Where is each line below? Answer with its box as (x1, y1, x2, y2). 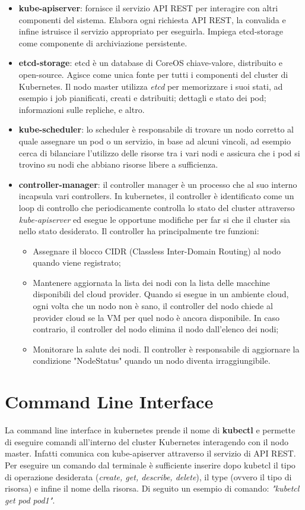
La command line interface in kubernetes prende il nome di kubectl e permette (5, 424, 296, 436)
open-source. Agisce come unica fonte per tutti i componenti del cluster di (18, 68, 288, 80)
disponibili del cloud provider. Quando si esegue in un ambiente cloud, (33, 288, 289, 300)
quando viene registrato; (33, 256, 121, 269)
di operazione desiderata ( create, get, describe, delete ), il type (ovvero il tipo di (5, 470, 292, 483)
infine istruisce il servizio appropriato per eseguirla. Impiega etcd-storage (18, 25, 283, 37)
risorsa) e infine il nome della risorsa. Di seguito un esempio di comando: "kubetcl (5, 482, 300, 495)
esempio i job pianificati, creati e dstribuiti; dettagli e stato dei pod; (18, 92, 266, 104)
